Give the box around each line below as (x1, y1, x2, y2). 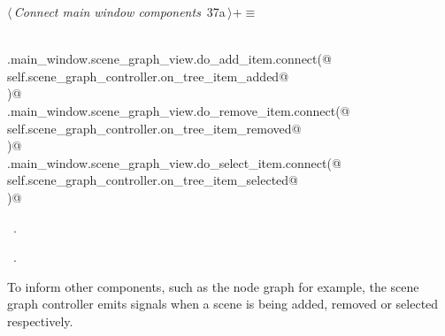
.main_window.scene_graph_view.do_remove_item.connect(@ (7, 101, 350, 119)
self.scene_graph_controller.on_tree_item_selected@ (7, 171, 298, 189)
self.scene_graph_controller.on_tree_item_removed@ (7, 118, 302, 137)
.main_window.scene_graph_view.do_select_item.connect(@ (7, 153, 341, 172)
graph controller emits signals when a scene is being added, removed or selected (7, 294, 439, 313)
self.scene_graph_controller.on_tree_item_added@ (7, 66, 289, 85)
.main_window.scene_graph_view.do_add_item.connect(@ (7, 50, 332, 68)
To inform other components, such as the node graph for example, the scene (7, 277, 419, 295)
